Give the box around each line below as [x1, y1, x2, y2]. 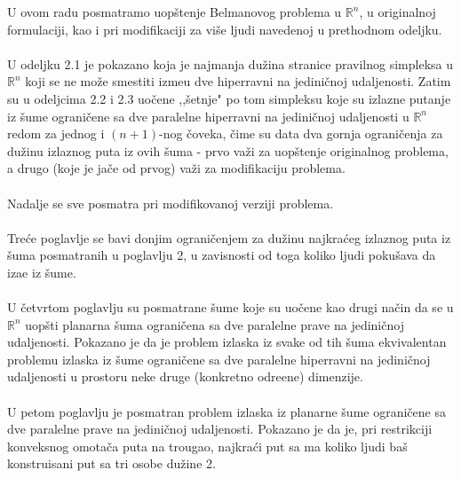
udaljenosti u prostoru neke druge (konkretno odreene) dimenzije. [7, 367, 363, 386]
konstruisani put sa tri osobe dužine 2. [7, 454, 216, 473]
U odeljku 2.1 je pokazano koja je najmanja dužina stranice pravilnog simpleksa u [7, 54, 454, 73]
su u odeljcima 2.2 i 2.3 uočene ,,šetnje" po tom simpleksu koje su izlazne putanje [7, 89, 451, 107]
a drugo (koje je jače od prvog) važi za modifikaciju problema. [7, 159, 346, 177]
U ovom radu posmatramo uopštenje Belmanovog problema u [7, 3, 342, 20]
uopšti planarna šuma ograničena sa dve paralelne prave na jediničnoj [25, 315, 404, 333]
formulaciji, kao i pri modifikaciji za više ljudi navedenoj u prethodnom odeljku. [7, 20, 442, 38]
